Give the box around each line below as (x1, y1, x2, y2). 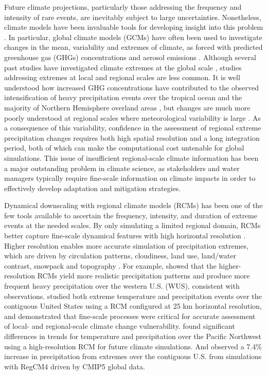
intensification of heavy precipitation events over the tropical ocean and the (4, 92, 242, 103)
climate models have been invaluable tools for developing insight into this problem (4, 22, 263, 32)
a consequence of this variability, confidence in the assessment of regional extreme (4, 122, 261, 133)
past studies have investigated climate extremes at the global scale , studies (4, 62, 242, 72)
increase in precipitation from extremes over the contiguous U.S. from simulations (4, 351, 262, 362)
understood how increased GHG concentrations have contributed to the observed (4, 82, 259, 92)
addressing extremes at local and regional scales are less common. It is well (4, 72, 240, 83)
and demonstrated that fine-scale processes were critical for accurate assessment (4, 310, 256, 321)
